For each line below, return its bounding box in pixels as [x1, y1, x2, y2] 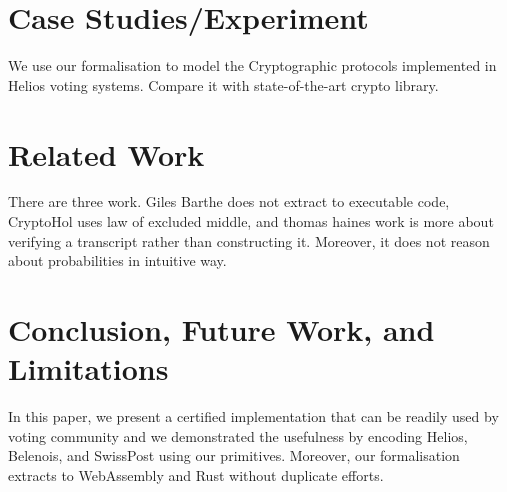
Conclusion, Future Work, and [8, 309, 435, 349]
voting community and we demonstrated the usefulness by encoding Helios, [8, 425, 468, 446]
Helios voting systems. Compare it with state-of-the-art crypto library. [8, 74, 439, 95]
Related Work [8, 133, 205, 174]
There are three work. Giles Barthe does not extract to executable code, [8, 191, 450, 212]
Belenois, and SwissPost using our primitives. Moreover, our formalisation [8, 445, 460, 466]
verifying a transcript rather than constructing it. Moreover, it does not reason [8, 230, 490, 251]
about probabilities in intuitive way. [8, 250, 227, 271]
